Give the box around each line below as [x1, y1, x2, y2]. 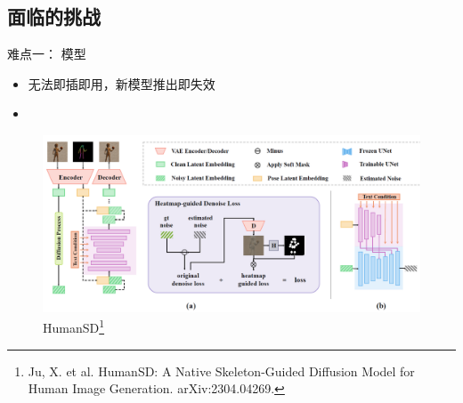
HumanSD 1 [43, 316, 105, 336]
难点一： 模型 [7, 44, 86, 63]
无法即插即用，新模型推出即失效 [28, 74, 215, 93]
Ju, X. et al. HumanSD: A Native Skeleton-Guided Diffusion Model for [28, 361, 415, 380]
